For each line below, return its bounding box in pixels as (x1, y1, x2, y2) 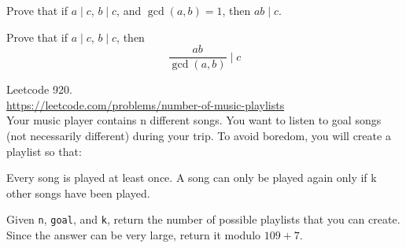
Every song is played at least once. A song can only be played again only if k (6, 169, 377, 186)
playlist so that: (6, 143, 82, 159)
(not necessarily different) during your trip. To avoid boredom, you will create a (6, 128, 391, 144)
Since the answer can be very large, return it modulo (6, 227, 261, 243)
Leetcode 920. (6, 81, 72, 98)
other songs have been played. (6, 184, 150, 201)
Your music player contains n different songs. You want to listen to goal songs (6, 112, 382, 128)
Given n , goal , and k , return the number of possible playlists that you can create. (6, 211, 400, 228)
